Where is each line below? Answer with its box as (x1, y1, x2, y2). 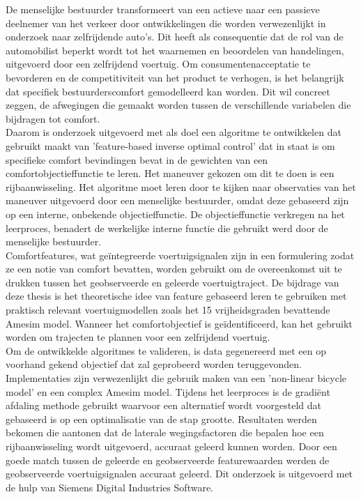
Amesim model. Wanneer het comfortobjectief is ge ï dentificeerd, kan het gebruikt (6, 316, 353, 330)
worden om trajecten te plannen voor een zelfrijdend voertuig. (6, 330, 270, 344)
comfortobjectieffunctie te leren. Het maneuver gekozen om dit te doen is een (6, 166, 335, 181)
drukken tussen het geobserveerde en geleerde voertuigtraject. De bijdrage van (6, 275, 339, 289)
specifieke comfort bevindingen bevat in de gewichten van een (6, 152, 268, 167)
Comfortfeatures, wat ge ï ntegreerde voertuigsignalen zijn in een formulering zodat (6, 247, 355, 262)
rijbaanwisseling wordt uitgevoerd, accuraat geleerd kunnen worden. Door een (6, 439, 337, 453)
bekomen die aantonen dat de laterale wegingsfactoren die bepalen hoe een (6, 425, 324, 440)
